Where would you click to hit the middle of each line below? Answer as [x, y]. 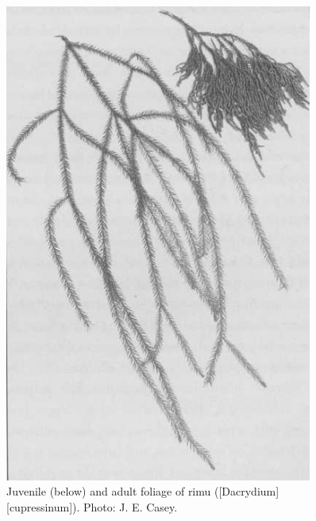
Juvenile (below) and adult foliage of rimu [109, 491]
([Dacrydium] [247, 491]
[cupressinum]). [43, 506]
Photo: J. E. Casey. [131, 506]
